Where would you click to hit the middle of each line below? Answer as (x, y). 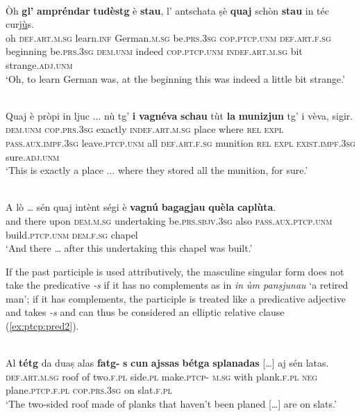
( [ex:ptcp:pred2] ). (42, 326)
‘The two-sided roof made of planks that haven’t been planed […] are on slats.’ (171, 404)
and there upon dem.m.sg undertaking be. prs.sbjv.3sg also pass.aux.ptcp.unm (169, 220)
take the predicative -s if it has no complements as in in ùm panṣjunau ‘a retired (177, 285)
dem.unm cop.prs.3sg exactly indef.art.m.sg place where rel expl (144, 129)
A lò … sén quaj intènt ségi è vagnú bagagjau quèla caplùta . (141, 207)
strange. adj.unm (39, 64)
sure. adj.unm (33, 156)
